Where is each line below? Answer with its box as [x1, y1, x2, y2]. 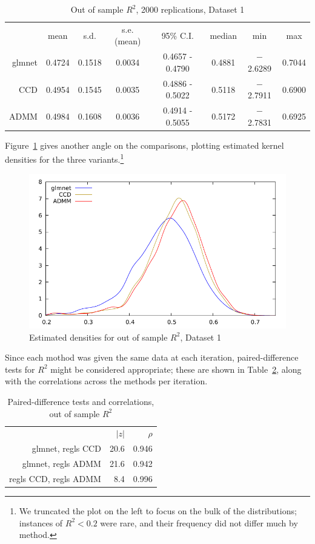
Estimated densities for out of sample [29, 330, 168, 343]
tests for [5, 362, 35, 375]
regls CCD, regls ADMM [9, 472, 101, 485]
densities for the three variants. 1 [5, 151, 124, 166]
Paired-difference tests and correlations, [7, 395, 154, 408]
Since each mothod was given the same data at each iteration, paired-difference [5, 351, 299, 364]
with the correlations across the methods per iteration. [5, 375, 208, 387]
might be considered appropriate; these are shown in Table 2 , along [50, 362, 302, 375]
